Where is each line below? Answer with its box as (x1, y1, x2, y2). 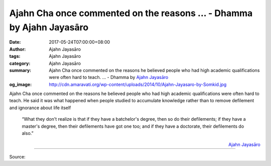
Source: (9, 153, 26, 159)
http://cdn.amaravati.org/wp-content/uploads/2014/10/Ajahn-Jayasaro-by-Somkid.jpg (49, 81, 227, 88)
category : (9, 60, 31, 66)
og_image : (9, 81, 32, 88)
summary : (9, 67, 32, 73)
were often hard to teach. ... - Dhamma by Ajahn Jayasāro (49, 74, 169, 80)
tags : (9, 53, 21, 59)
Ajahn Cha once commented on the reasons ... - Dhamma (9, 8, 253, 19)
